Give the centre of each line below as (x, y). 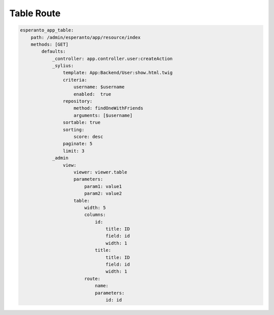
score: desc (89, 137)
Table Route (35, 13)
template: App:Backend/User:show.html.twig (118, 73)
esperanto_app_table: (47, 30)
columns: (95, 215)
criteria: (75, 80)
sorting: (74, 130)
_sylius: (63, 66)
